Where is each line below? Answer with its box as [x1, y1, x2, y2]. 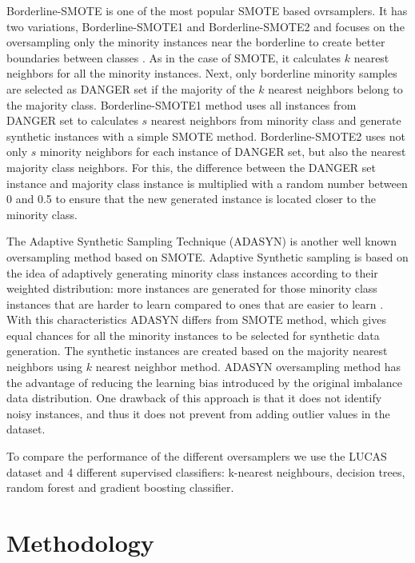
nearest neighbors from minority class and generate [150, 112, 401, 129]
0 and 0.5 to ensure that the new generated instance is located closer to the [6, 190, 376, 207]
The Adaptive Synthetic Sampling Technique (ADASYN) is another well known [6, 233, 397, 250]
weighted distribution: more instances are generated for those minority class [6, 280, 377, 297]
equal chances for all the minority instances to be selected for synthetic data [6, 326, 380, 343]
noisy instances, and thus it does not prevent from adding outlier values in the [6, 405, 390, 421]
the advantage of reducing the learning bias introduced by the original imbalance [6, 373, 402, 390]
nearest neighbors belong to [268, 80, 403, 97]
